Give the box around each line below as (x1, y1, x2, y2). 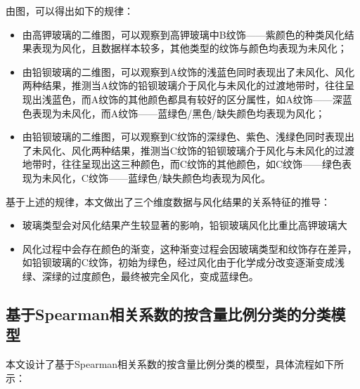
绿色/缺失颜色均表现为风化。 (137, 170, 271, 185)
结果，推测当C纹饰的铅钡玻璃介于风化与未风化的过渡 (110, 143, 354, 157)
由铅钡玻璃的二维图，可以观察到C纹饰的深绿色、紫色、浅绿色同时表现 (22, 129, 345, 144)
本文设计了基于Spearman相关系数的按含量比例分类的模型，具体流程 (6, 357, 315, 371)
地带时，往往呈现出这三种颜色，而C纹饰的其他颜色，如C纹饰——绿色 (22, 157, 342, 171)
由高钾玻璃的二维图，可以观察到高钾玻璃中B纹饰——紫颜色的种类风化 (22, 27, 345, 41)
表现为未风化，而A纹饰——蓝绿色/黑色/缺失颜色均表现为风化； (32, 105, 326, 120)
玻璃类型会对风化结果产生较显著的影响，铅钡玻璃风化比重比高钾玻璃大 (22, 218, 347, 232)
